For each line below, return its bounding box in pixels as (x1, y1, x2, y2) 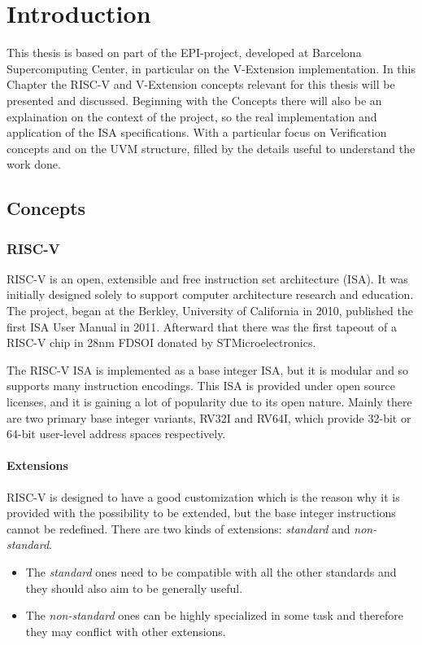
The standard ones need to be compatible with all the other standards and (25, 563, 397, 580)
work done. (7, 156, 61, 173)
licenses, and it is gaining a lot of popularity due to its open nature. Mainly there (7, 393, 412, 410)
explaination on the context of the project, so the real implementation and (7, 107, 377, 125)
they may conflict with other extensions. (25, 622, 226, 639)
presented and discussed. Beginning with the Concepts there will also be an (7, 91, 382, 108)
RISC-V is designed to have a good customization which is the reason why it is (7, 488, 400, 505)
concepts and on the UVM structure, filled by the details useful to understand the (7, 139, 415, 156)
